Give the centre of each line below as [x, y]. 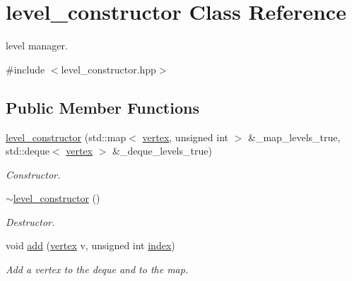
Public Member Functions [102, 107]
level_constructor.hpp [108, 69]
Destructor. [30, 221]
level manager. [37, 46]
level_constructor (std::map [66, 137]
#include [25, 69]
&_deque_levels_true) [162, 151]
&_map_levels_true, [294, 137]
